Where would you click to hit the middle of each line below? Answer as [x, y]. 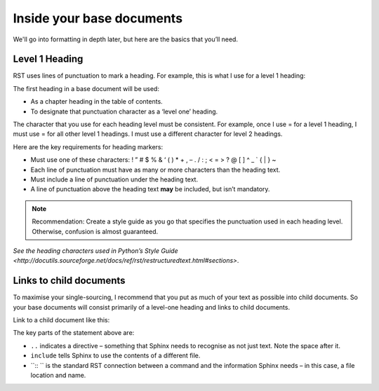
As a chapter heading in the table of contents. [97, 102]
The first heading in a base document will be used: [86, 88]
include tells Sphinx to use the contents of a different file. [115, 356]
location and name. [58, 375]
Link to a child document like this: [61, 320]
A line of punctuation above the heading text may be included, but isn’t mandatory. [150, 189]
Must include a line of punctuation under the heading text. [114, 179]
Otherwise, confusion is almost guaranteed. [95, 231]
